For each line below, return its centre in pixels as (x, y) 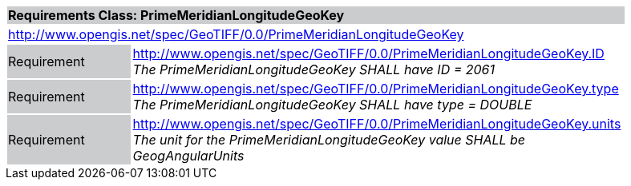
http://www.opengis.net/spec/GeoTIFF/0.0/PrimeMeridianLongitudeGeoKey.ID (368, 53)
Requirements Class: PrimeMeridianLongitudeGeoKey (176, 15)
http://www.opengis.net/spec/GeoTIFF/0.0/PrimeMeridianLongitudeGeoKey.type (376, 89)
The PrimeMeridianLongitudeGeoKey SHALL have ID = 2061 (314, 69)
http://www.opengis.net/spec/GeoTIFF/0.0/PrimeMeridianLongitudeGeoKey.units (377, 124)
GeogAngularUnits (188, 156)
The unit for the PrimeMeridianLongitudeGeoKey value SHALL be (329, 140)
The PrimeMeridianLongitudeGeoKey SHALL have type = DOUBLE (332, 105)
